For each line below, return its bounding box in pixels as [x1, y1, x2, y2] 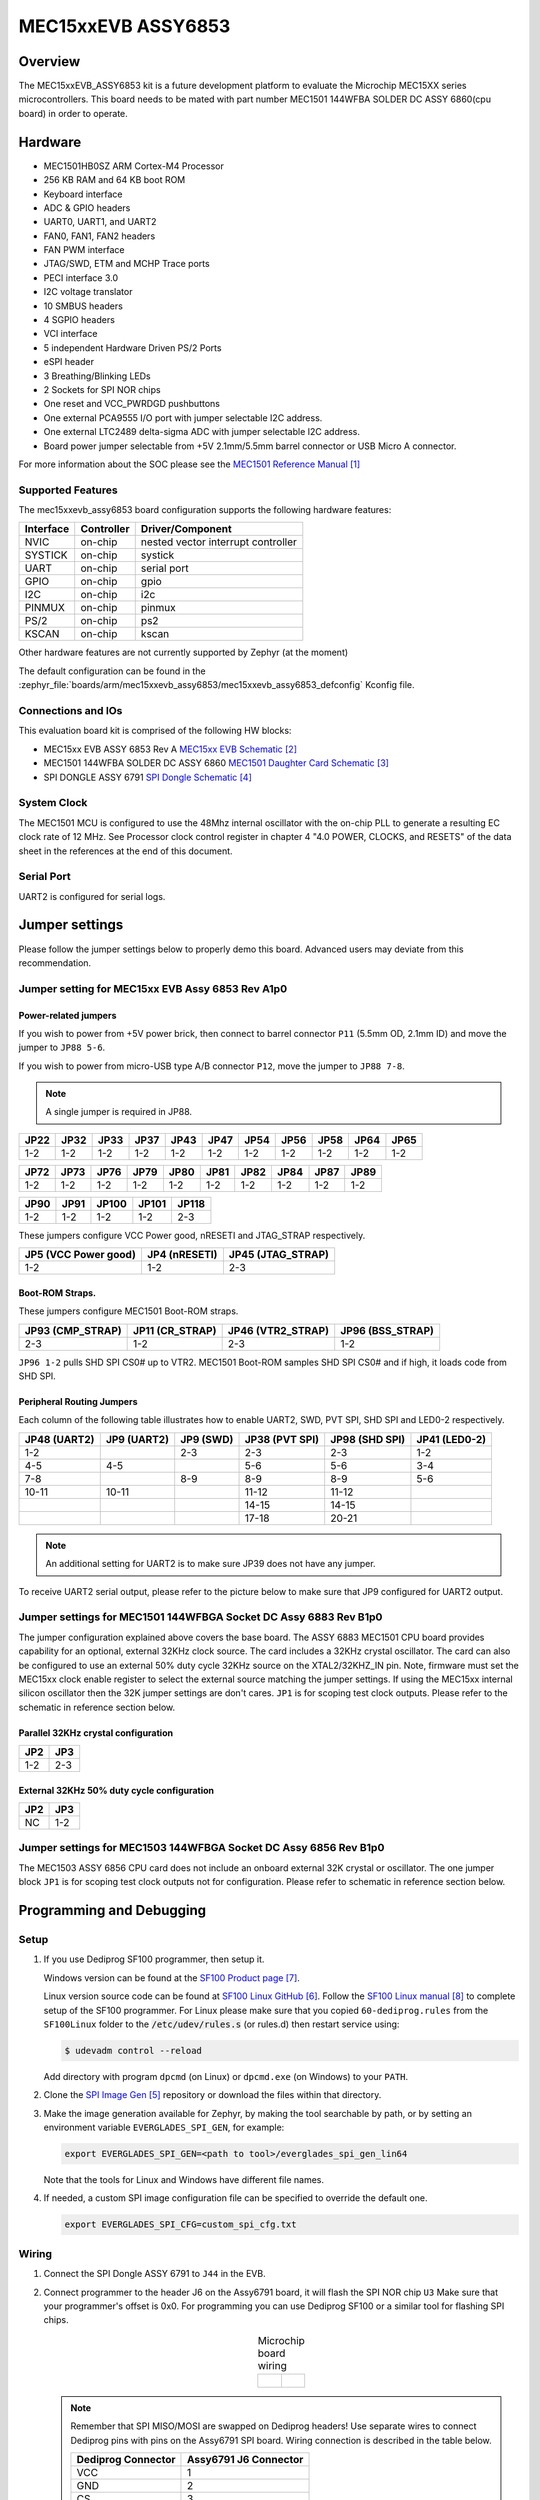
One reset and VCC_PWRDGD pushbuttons [43, 398, 220, 410]
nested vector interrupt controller [140, 535, 297, 549]
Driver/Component [140, 522, 232, 536]
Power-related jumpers [18, 1009, 117, 1021]
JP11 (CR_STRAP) [133, 1323, 217, 1337]
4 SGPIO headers [43, 314, 115, 326]
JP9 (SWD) [180, 1432, 234, 1446]
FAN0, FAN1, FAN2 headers [43, 230, 156, 242]
